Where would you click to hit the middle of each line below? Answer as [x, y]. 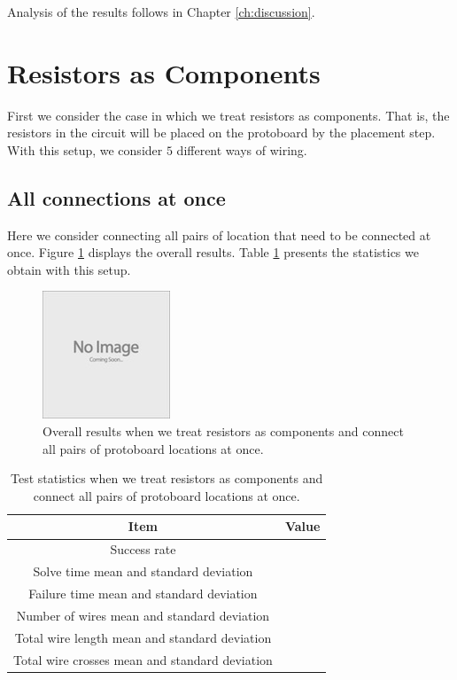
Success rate [143, 549]
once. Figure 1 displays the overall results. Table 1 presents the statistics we [213, 252]
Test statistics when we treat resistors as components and [167, 478]
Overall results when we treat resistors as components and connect [223, 431]
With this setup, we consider [85, 149]
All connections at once [116, 197]
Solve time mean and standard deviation [143, 571]
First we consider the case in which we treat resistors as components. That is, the [228, 115]
